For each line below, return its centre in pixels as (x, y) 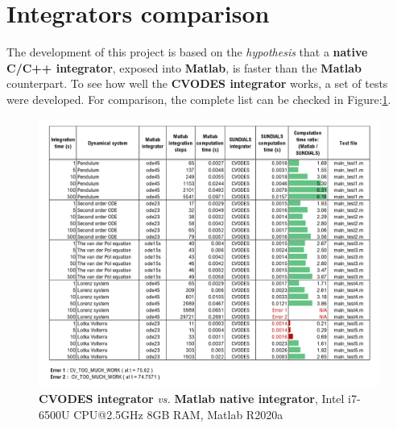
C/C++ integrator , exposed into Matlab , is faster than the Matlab (184, 67)
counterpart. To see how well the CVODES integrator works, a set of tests (197, 83)
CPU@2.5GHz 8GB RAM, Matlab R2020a (178, 414)
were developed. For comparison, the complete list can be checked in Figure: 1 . (199, 99)
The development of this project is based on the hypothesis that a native (187, 52)
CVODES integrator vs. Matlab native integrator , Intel (192, 398)
